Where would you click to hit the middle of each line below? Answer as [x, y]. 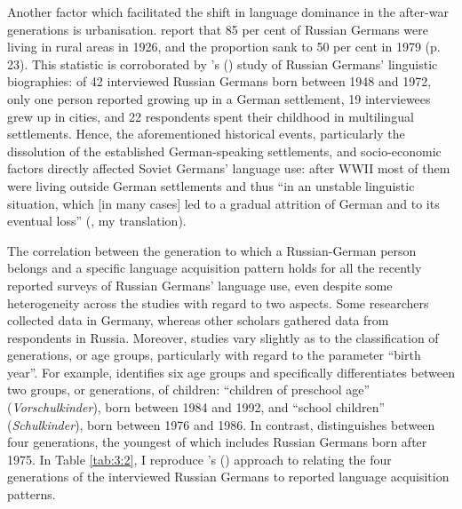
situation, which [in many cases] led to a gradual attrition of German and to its [223, 203]
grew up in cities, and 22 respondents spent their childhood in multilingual [211, 116]
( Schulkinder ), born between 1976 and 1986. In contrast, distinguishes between [221, 424]
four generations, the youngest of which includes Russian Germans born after [217, 442]
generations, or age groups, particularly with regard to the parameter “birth [214, 355]
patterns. [32, 494]
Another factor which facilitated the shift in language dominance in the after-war [228, 12]
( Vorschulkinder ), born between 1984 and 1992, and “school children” [196, 407]
